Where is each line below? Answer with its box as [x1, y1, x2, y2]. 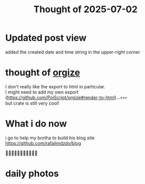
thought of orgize [5, 67, 80, 78]
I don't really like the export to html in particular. [5, 83, 105, 89]
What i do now [5, 118, 67, 130]
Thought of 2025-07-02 [33, 4, 138, 15]
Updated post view [5, 32, 86, 44]
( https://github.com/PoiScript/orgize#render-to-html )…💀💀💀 [5, 94, 127, 100]
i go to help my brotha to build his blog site [5, 135, 95, 141]
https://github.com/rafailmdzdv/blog [5, 140, 81, 146]
